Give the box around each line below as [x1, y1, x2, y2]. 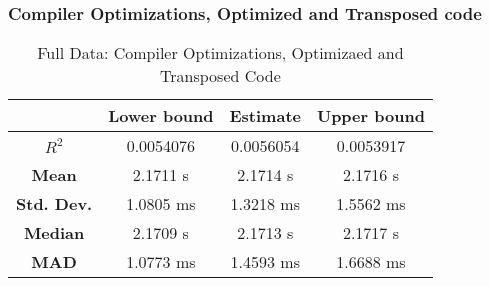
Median [23, 221, 85, 245]
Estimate [229, 104, 301, 128]
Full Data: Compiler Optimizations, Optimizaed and [37, 41, 404, 65]
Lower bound [108, 104, 214, 128]
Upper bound [316, 104, 425, 128]
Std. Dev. [16, 192, 93, 216]
